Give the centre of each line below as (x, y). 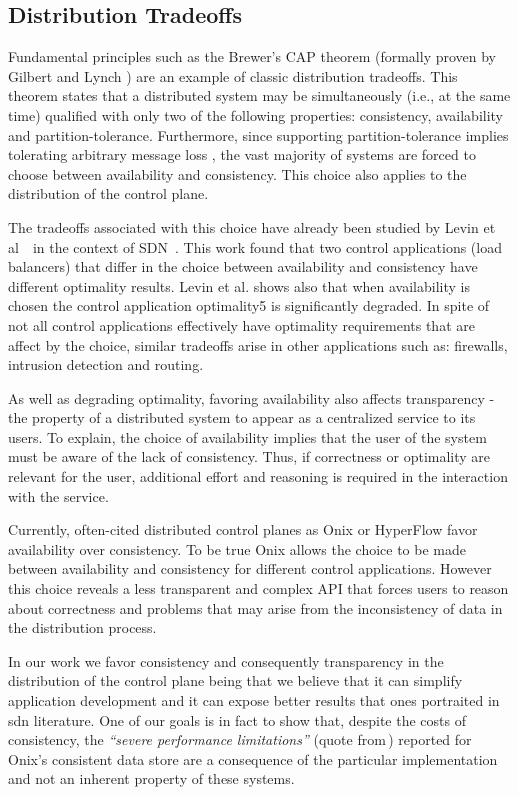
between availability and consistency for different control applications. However (250, 568)
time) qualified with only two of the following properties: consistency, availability (256, 114)
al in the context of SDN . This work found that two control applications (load (255, 246)
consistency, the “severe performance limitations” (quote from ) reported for (240, 739)
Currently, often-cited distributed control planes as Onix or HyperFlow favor (243, 529)
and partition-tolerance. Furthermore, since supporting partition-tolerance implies (258, 134)
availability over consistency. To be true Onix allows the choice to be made (237, 548)
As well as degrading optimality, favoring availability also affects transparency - (251, 397)
